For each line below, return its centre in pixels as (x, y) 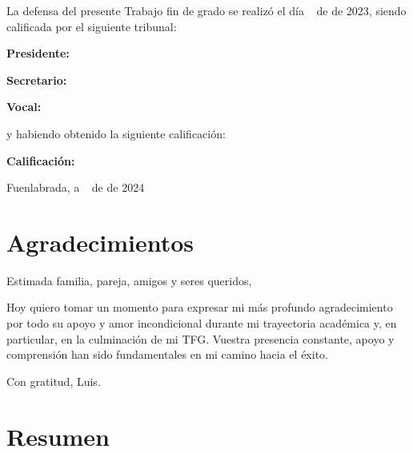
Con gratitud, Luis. (54, 381)
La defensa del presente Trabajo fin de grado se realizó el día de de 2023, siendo (206, 10)
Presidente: (38, 53)
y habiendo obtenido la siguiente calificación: (116, 133)
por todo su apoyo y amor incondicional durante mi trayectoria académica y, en (202, 323)
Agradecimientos (100, 242)
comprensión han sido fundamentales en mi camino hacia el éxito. (167, 354)
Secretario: (37, 79)
